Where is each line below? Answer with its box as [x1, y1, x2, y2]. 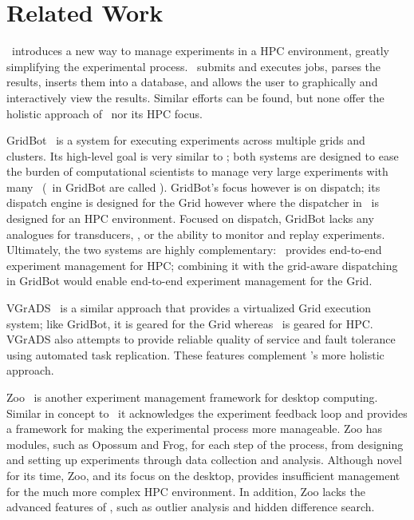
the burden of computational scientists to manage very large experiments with [6, 163, 388, 180]
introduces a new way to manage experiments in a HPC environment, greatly [11, 42, 389, 59]
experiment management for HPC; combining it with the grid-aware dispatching [6, 256, 398, 273]
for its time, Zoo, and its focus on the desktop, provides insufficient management [6, 466, 400, 483]
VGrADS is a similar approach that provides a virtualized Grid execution [6, 300, 372, 316]
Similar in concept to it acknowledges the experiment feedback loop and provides [6, 404, 408, 421]
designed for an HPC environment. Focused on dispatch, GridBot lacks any [6, 210, 374, 227]
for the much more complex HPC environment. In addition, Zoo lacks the [6, 482, 365, 499]
